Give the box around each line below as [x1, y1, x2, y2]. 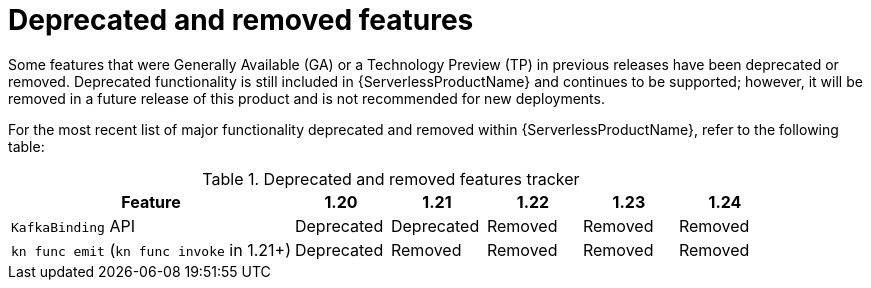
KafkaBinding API [11, 215, 135, 236]
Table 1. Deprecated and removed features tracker [202, 168, 580, 189]
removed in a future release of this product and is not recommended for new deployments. [8, 89, 605, 107]
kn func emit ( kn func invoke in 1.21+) [11, 239, 291, 260]
